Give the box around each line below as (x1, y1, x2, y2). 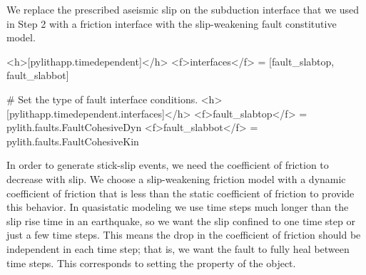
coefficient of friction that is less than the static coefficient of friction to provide (6, 185, 355, 200)
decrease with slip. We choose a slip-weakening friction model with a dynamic (6, 171, 346, 186)
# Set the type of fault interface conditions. (6, 91, 198, 106)
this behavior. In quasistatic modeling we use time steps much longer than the (6, 199, 349, 214)
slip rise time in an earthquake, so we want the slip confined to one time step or (6, 213, 355, 228)
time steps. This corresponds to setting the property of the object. (6, 255, 296, 270)
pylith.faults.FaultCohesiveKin (6, 133, 139, 148)
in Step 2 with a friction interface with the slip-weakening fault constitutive (6, 16, 337, 31)
